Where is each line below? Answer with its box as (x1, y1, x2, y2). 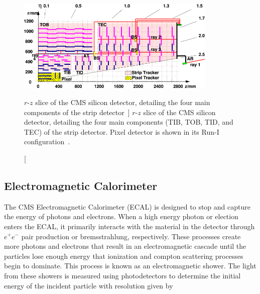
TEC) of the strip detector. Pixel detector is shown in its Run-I (24, 126, 219, 137)
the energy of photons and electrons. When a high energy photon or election (4, 211, 238, 222)
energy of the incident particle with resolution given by (4, 280, 173, 290)
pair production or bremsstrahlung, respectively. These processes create (21, 231, 241, 241)
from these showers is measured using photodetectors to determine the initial (4, 270, 241, 280)
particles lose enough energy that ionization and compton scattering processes (4, 250, 243, 261)
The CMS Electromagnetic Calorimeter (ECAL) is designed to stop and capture (4, 201, 250, 212)
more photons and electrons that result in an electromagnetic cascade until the (4, 241, 246, 251)
